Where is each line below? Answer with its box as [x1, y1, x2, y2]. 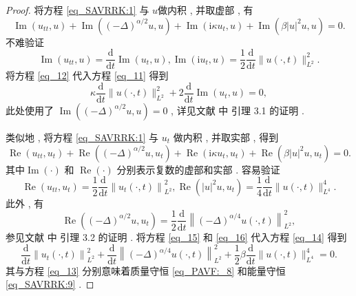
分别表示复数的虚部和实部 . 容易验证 [116, 162, 280, 176]
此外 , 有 [6, 195, 44, 210]
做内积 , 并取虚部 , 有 [158, 3, 253, 17]
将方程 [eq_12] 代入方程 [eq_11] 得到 [6, 68, 169, 83]
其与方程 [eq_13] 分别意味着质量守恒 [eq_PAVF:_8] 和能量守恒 [6, 263, 286, 277]
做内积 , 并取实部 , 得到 [173, 129, 279, 144]
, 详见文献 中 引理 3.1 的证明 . [171, 103, 304, 117]
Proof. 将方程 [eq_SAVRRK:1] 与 [6, 3, 149, 17]
